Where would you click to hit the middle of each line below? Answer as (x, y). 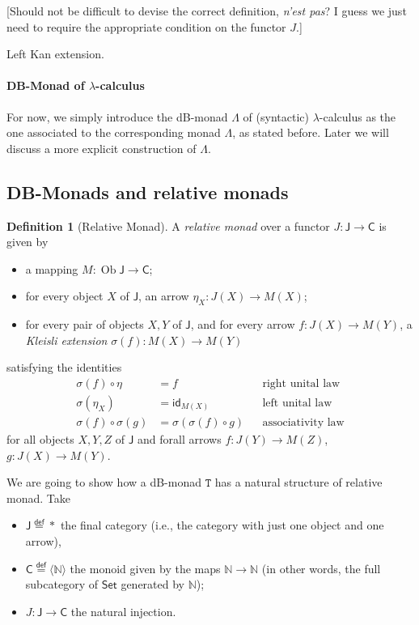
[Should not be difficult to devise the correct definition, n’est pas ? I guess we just (207, 11)
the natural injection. (123, 611)
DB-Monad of (46, 85)
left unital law (297, 403)
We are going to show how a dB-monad (104, 482)
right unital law (301, 383)
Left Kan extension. (55, 54)
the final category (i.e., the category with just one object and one (222, 525)
